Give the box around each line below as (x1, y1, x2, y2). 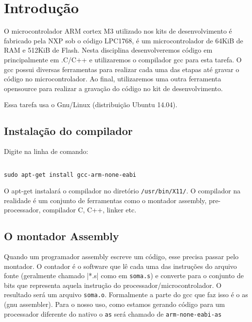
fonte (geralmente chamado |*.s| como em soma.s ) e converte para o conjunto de (4, 270, 244, 281)
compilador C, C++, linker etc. (42, 205, 137, 215)
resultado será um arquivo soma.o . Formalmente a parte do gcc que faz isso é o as (4, 289, 248, 300)
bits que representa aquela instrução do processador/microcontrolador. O (4, 280, 222, 290)
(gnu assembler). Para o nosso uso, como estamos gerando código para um (4, 299, 225, 309)
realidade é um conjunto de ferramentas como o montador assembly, (4, 195, 207, 205)
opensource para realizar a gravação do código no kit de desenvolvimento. (4, 83, 223, 93)
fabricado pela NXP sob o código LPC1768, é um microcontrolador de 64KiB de (4, 35, 243, 45)
